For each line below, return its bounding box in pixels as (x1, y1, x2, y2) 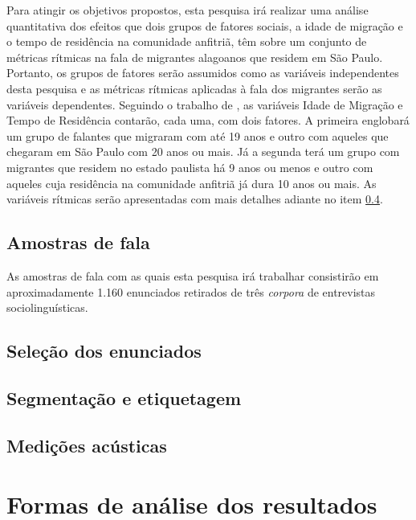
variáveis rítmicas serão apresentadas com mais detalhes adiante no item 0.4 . (6, 190, 383, 207)
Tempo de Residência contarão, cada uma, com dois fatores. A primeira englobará (6, 112, 410, 129)
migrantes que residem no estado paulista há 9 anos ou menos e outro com (6, 158, 373, 175)
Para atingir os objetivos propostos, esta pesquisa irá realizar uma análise (6, 2, 369, 18)
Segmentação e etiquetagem (6, 385, 242, 410)
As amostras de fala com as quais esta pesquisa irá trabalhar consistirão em (6, 267, 379, 284)
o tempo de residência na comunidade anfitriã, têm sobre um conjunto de (6, 33, 367, 50)
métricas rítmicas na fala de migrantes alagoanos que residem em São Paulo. (6, 48, 383, 65)
